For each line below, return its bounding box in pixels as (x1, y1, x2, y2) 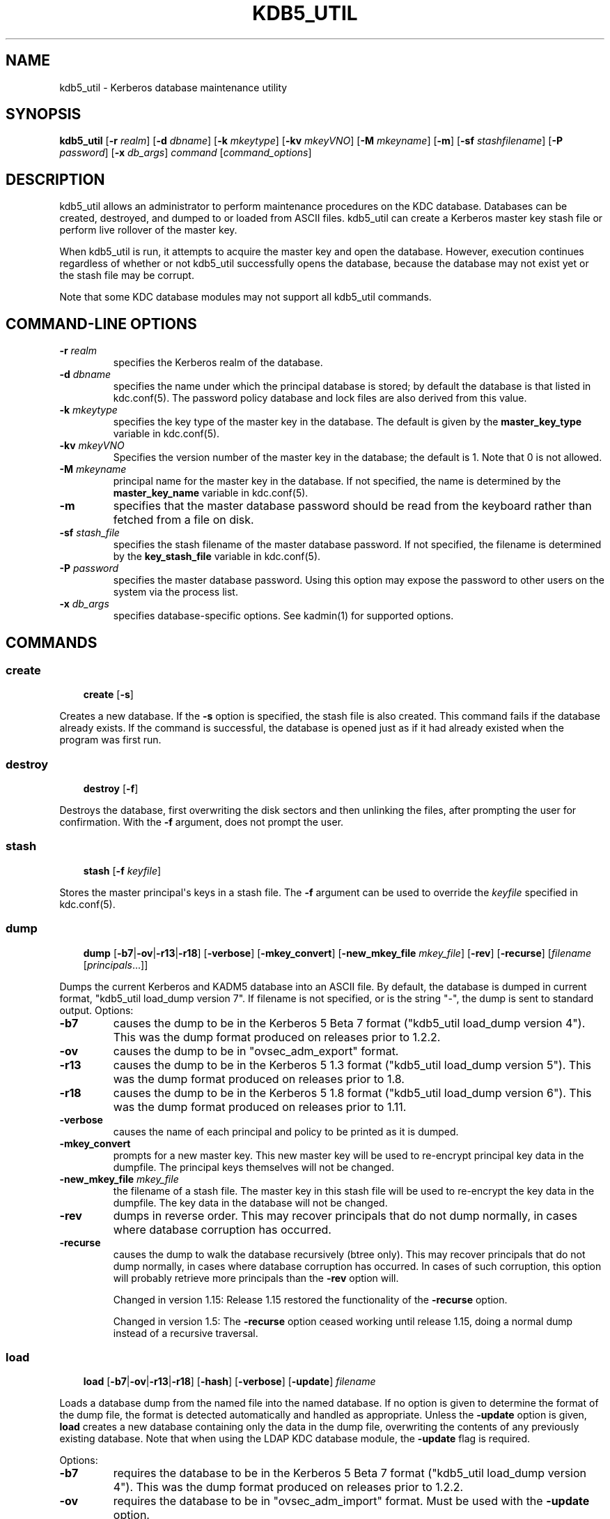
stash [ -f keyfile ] (83, 864, 162, 877)
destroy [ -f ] (83, 783, 139, 795)
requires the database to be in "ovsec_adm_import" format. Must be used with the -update (113, 1494, 590, 1509)
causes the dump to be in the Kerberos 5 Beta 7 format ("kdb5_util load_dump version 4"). (113, 1015, 586, 1030)
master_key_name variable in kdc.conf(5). (113, 487, 308, 499)
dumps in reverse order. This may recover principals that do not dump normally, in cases (113, 1208, 577, 1223)
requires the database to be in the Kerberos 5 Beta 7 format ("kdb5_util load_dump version (113, 1466, 587, 1481)
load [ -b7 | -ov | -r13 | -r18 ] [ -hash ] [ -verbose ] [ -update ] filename (83, 1375, 376, 1388)
